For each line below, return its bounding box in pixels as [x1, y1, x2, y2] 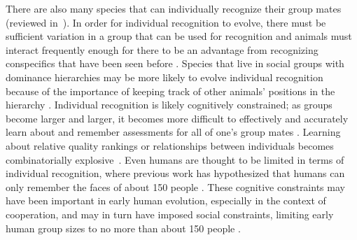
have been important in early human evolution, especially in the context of [6, 193, 326, 208]
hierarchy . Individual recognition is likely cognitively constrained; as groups [6, 97, 332, 112]
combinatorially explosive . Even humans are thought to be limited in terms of [6, 152, 344, 167]
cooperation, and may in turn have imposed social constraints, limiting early [6, 206, 334, 221]
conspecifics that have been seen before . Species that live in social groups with [6, 56, 344, 71]
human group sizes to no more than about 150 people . [6, 220, 241, 235]
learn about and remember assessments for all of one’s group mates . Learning [6, 125, 341, 139]
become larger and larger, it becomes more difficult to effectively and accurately [6, 111, 349, 125]
